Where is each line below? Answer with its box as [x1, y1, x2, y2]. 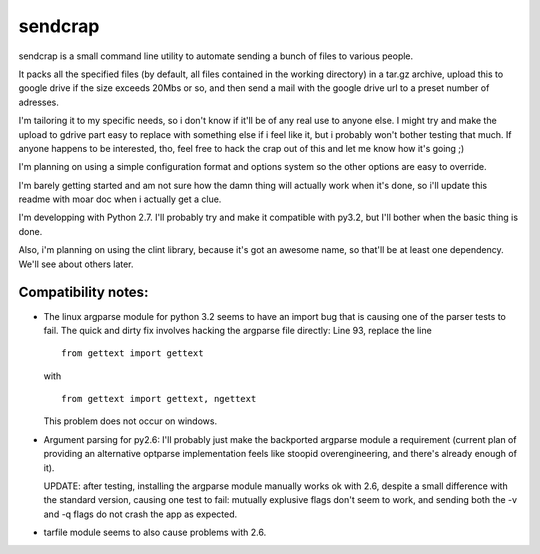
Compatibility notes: [18, 284, 149, 301]
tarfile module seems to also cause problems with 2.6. [43, 526, 267, 539]
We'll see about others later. [18, 258, 134, 270]
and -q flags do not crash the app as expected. [43, 508, 238, 520]
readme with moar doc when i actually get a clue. [18, 193, 222, 205]
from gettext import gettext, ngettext [61, 393, 257, 405]
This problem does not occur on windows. [43, 415, 218, 427]
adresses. [18, 96, 59, 108]
